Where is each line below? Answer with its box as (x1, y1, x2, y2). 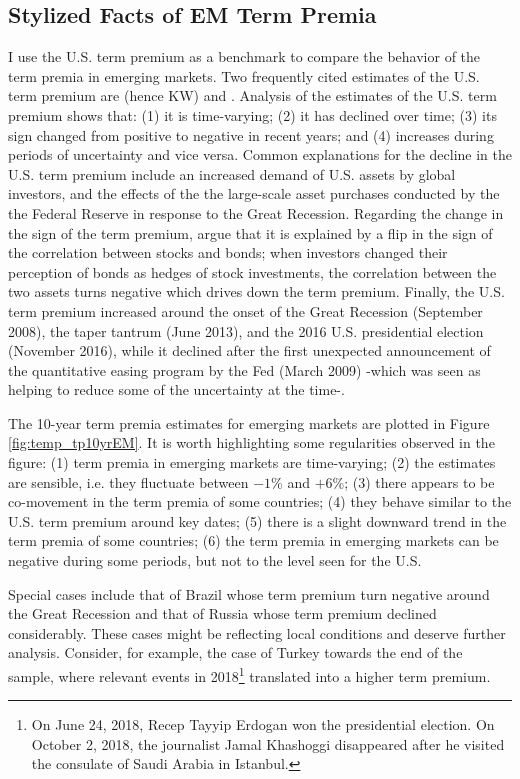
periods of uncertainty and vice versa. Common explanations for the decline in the (8, 144, 513, 165)
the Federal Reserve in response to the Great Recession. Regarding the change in (8, 202, 504, 223)
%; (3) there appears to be (332, 471, 495, 492)
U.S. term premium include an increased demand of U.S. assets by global (8, 163, 456, 184)
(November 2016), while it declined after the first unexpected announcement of (8, 340, 491, 361)
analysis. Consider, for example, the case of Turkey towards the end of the (8, 642, 463, 663)
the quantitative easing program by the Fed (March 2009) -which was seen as (8, 359, 481, 380)
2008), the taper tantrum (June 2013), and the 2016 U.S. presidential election (8, 320, 484, 341)
